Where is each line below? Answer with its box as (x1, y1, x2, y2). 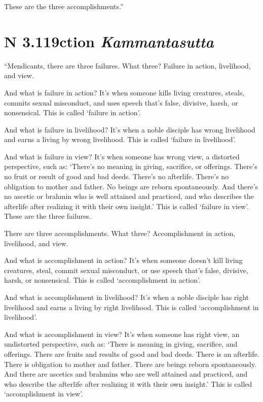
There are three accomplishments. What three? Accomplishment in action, (4, 228, 236, 239)
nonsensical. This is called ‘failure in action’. (4, 107, 141, 118)
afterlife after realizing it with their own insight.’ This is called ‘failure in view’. (4, 200, 249, 211)
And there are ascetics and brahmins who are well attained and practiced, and (4, 368, 248, 379)
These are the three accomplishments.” (4, 1, 124, 11)
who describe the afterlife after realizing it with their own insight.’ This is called (4, 378, 252, 389)
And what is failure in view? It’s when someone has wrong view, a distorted (4, 151, 240, 161)
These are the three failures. (4, 211, 91, 221)
